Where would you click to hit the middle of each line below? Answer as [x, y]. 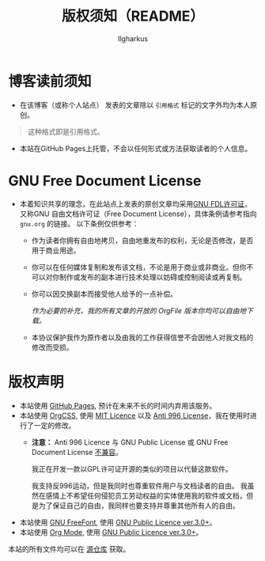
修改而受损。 [52, 347]
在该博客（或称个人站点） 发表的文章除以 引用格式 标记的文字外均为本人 [135, 104]
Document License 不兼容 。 [77, 452]
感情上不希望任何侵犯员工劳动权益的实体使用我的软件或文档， [146, 495]
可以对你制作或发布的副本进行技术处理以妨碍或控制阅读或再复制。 [139, 277]
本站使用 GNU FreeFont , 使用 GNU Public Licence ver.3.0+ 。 [118, 522]
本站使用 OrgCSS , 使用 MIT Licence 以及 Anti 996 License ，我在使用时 [135, 415]
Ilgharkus [133, 38]
